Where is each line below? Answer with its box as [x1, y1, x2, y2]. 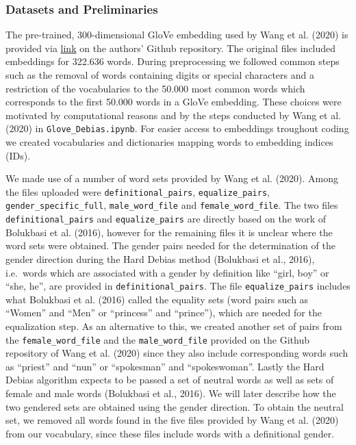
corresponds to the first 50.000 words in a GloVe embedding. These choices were [5, 94, 342, 109]
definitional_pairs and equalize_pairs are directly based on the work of [5, 212, 327, 226]
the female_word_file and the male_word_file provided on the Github [5, 332, 310, 346]
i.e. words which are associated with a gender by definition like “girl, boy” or [5, 265, 329, 279]
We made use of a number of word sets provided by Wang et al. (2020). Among [5, 171, 339, 186]
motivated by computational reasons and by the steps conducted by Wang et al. [5, 107, 341, 122]
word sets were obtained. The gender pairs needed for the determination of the [5, 238, 335, 253]
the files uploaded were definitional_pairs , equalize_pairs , [5, 184, 270, 199]
